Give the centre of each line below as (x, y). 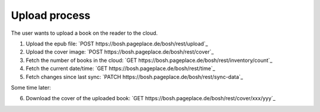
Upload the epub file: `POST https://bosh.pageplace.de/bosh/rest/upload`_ (117, 44)
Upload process (51, 15)
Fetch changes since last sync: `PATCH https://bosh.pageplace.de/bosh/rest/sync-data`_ (134, 77)
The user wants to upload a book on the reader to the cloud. (84, 33)
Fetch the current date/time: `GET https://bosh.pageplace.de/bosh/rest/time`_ (121, 68)
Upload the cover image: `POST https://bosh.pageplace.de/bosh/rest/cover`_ (120, 52)
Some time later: (31, 87)
